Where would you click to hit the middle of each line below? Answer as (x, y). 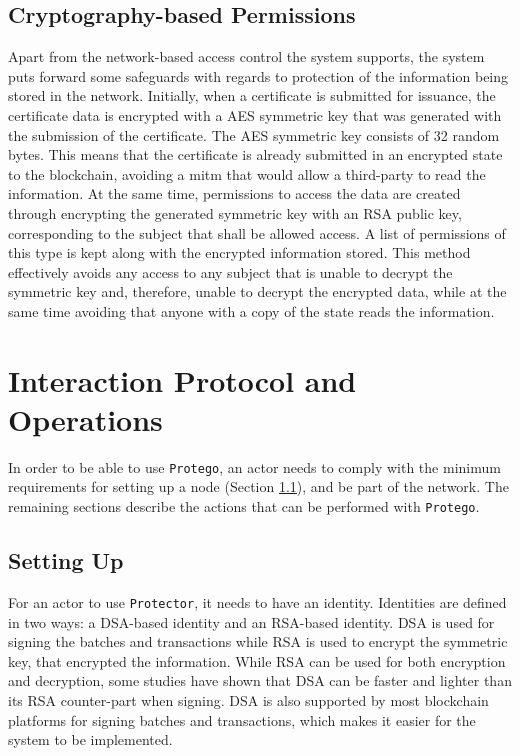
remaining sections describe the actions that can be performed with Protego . (244, 506)
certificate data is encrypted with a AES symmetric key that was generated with (255, 114)
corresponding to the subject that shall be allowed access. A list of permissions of (257, 232)
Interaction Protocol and (182, 379)
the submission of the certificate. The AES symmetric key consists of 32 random (254, 134)
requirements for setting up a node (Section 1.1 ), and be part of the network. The (258, 486)
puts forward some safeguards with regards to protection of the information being (258, 75)
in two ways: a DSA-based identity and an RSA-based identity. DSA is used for (251, 621)
